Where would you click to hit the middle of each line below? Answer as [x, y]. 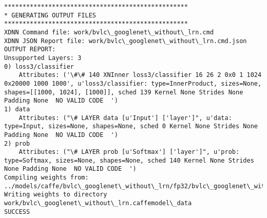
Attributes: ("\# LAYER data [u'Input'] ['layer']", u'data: [125, 118]
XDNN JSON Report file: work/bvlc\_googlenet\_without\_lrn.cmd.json [126, 41]
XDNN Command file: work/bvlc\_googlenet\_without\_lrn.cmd [109, 32]
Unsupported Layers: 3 [43, 58]
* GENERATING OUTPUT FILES [50, 15]
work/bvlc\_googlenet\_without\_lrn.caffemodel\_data [98, 203]
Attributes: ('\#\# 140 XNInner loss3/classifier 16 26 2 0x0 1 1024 [140, 75]
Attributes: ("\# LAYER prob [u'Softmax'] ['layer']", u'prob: [129, 152]
